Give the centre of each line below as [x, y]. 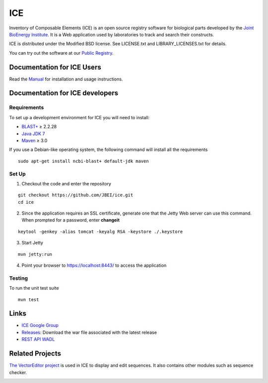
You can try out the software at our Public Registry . [61, 53]
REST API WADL [38, 339]
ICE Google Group [40, 325]
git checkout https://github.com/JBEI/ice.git [76, 195]
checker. [18, 372]
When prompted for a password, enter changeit [71, 220]
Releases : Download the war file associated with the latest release [89, 332]
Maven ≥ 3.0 [34, 140]
